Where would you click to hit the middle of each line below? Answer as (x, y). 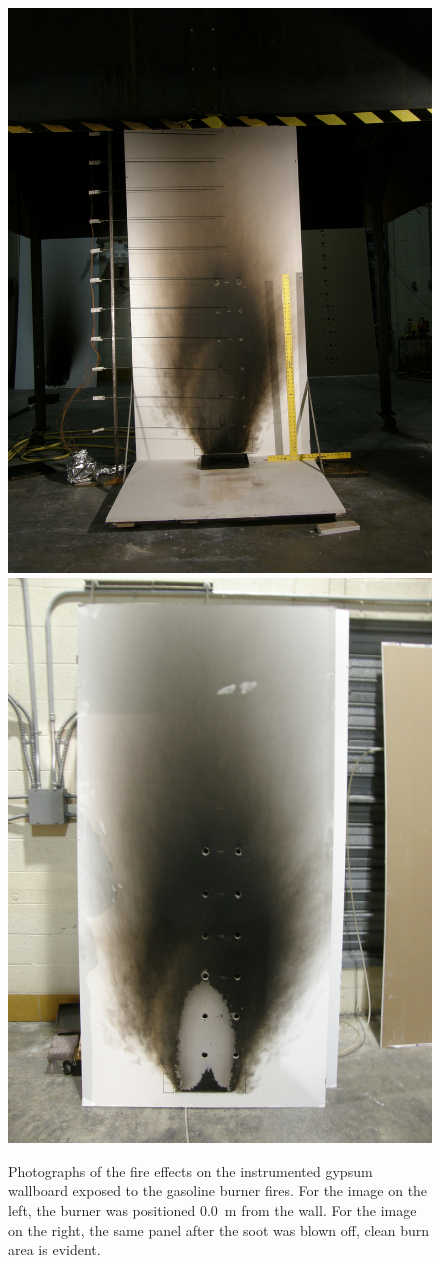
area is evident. (54, 1249)
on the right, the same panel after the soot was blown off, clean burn (219, 1229)
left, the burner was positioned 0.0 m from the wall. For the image (212, 1210)
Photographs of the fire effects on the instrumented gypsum (190, 1170)
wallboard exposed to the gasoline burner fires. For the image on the (218, 1190)
